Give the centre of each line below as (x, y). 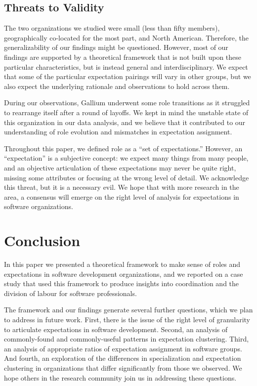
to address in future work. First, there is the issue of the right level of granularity (127, 319)
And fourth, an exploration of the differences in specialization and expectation (123, 358)
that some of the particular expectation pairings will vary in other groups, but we (128, 76)
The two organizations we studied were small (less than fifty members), (112, 28)
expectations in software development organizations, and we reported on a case (124, 274)
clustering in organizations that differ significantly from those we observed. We (123, 367)
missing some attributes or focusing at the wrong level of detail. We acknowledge (127, 177)
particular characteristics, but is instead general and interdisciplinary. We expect (126, 66)
